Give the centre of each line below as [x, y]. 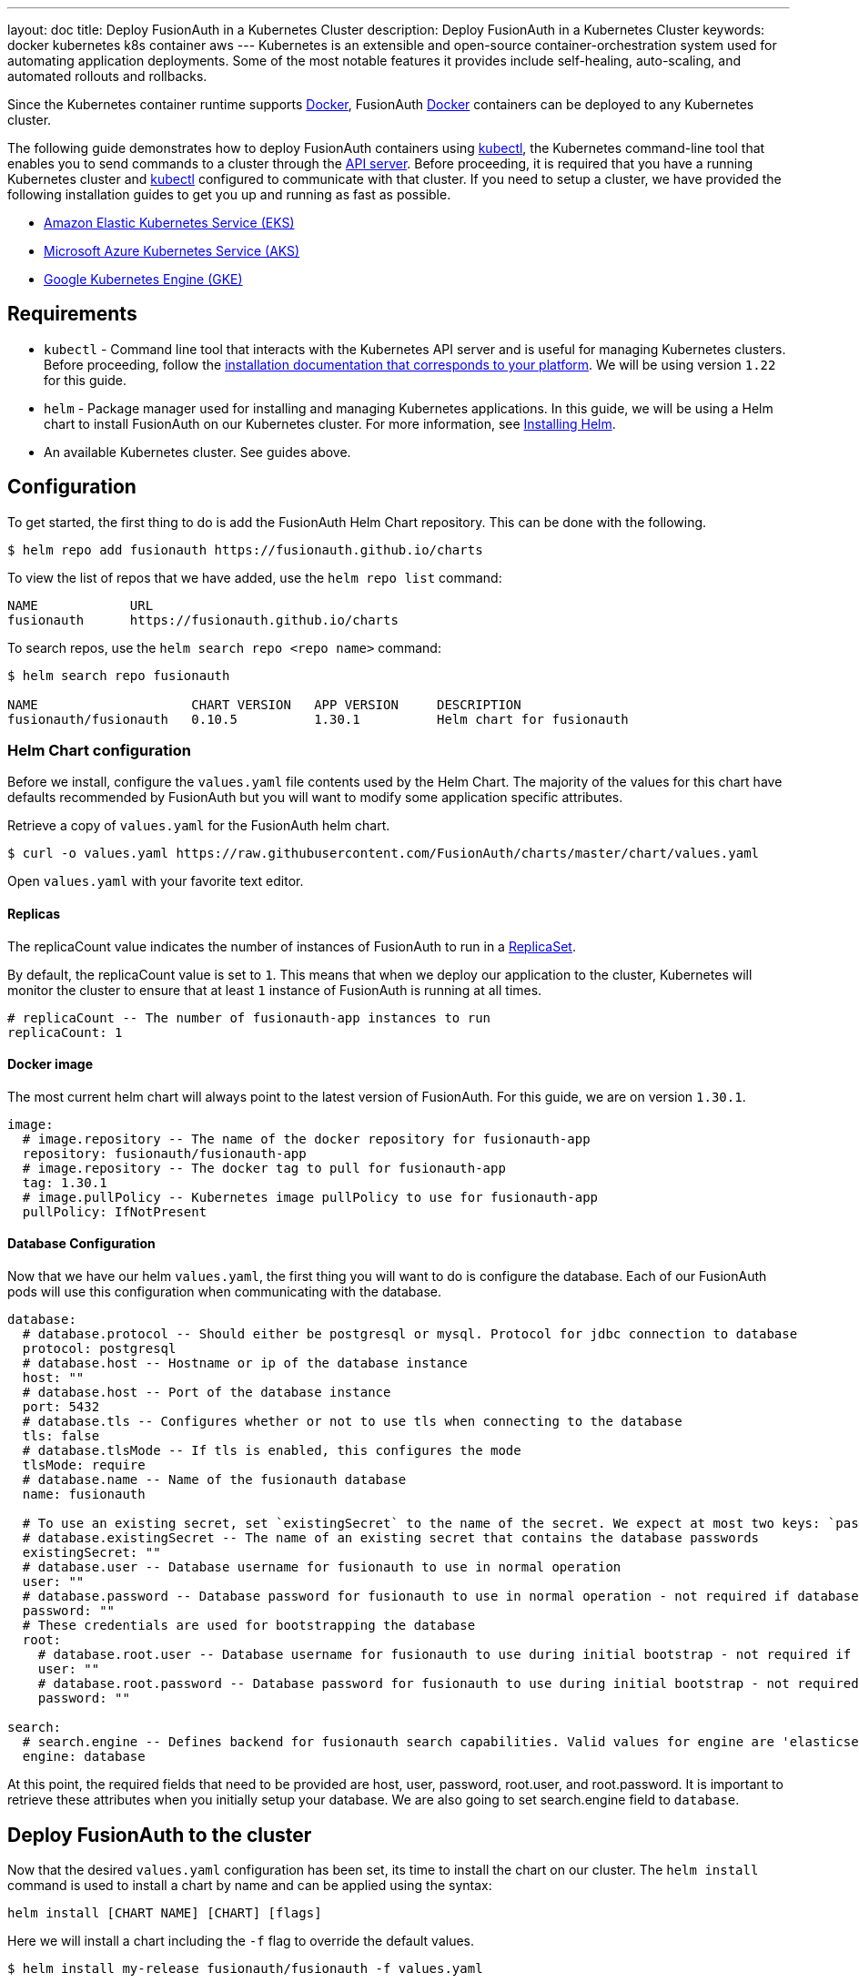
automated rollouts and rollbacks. [107, 76]
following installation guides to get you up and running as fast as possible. [229, 194]
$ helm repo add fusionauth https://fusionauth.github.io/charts [245, 549]
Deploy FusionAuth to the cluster [160, 1835]
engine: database [84, 1757]
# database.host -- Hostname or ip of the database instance [245, 1363]
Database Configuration [81, 1244]
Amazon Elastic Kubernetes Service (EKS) [169, 223]
